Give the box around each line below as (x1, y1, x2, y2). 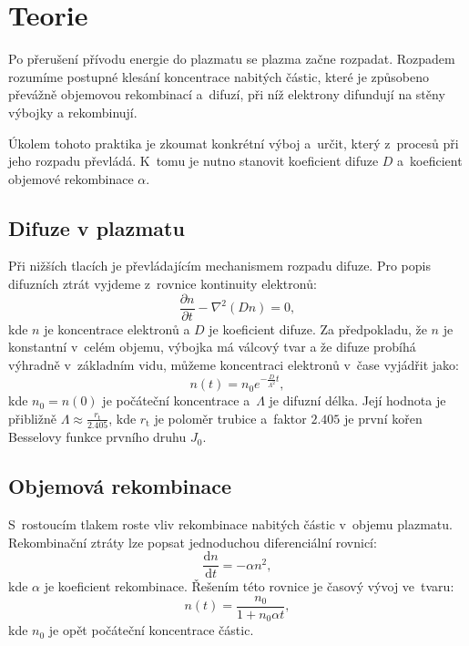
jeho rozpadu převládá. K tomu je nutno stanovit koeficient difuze (8, 151, 379, 170)
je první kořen (344, 408, 423, 427)
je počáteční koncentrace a (102, 391, 250, 410)
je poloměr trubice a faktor (154, 408, 307, 427)
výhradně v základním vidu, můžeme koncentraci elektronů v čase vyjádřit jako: (8, 354, 459, 374)
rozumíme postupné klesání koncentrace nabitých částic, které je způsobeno (8, 67, 430, 86)
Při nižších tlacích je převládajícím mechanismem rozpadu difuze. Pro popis (8, 256, 431, 275)
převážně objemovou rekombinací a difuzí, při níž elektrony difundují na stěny (8, 85, 445, 104)
